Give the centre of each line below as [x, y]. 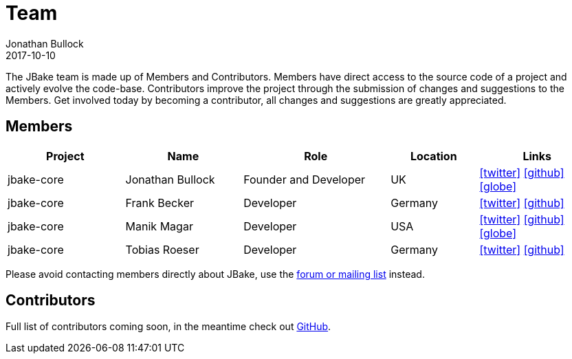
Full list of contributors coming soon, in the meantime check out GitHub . [168, 327]
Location [433, 156]
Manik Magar [159, 226]
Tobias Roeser [162, 249]
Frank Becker [160, 203]
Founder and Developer [305, 179]
